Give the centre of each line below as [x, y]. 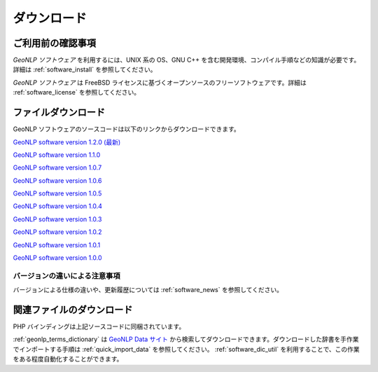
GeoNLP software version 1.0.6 [57, 180]
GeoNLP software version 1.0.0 [57, 258]
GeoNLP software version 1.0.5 [57, 193]
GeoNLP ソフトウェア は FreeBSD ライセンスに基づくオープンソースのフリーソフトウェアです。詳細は [160, 82]
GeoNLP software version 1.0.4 [58, 206]
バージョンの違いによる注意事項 [66, 275]
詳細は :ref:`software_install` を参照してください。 [85, 69]
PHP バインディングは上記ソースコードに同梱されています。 [99, 326]
